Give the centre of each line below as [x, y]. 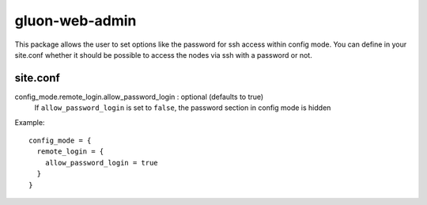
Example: [30, 122]
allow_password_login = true [101, 163]
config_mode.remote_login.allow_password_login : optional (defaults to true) [139, 97]
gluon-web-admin [76, 21]
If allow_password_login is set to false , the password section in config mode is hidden [183, 108]
